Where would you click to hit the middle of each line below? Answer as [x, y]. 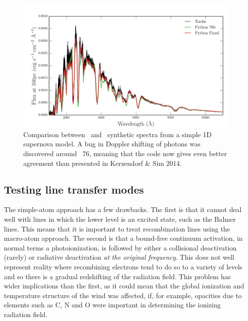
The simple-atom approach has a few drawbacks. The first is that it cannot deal [123, 209]
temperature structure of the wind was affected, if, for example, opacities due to [123, 295]
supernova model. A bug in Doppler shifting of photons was [112, 144]
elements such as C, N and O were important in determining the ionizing [112, 305]
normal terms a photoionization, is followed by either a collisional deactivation [120, 247]
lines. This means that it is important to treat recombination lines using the [117, 228]
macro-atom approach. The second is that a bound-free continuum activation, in [123, 238]
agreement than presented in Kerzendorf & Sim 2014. [103, 163]
